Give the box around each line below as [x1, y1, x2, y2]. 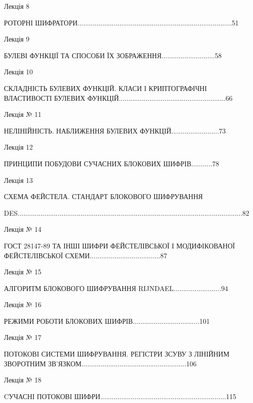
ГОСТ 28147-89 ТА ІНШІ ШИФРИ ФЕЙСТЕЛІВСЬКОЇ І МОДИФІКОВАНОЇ [4, 240, 235, 250]
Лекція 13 [4, 175, 33, 185]
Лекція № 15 [4, 267, 42, 277]
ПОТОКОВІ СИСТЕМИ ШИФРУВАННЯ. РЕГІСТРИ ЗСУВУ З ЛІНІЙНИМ [4, 349, 230, 359]
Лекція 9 [4, 34, 29, 44]
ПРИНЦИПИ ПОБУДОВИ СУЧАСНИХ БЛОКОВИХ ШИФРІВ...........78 [4, 158, 219, 168]
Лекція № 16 [4, 299, 42, 310]
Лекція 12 [4, 142, 33, 152]
